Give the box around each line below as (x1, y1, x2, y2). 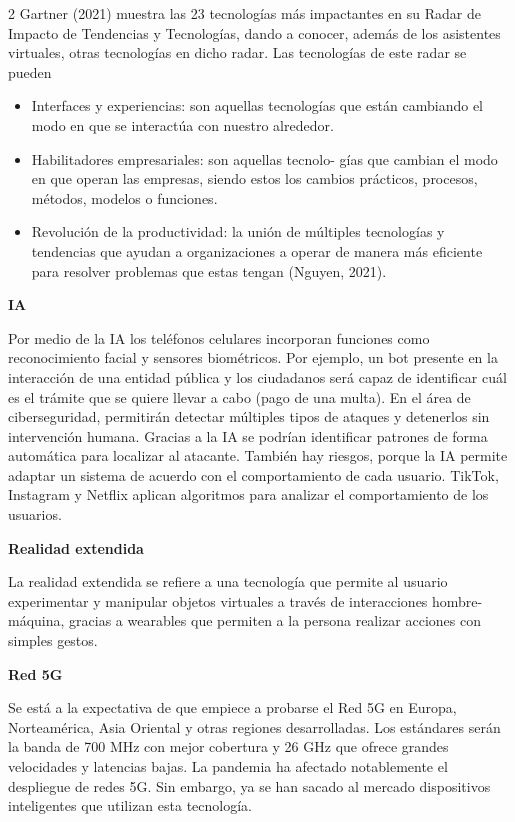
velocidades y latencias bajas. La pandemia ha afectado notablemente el (8, 756, 448, 776)
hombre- (432, 590, 483, 611)
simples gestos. (8, 630, 98, 651)
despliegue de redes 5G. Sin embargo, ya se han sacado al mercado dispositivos (8, 775, 491, 796)
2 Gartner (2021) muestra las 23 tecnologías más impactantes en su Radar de (8, 3, 481, 23)
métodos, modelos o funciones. (31, 187, 218, 208)
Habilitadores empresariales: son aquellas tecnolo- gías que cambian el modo (31, 148, 498, 169)
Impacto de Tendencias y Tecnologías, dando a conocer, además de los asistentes (8, 22, 501, 43)
